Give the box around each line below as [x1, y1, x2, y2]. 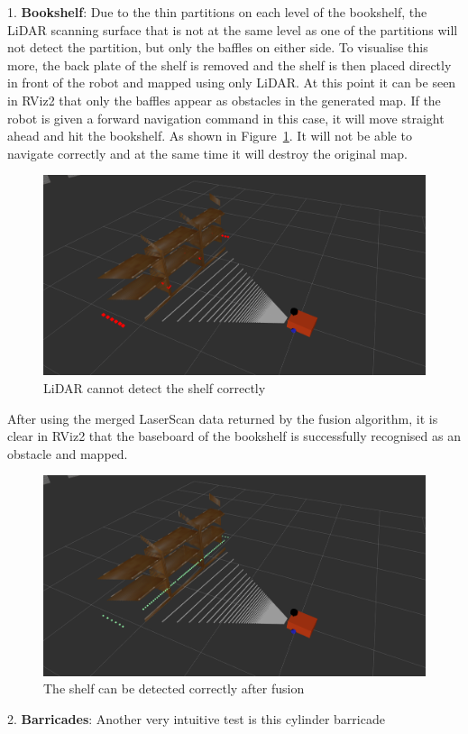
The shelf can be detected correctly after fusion [43, 679, 305, 698]
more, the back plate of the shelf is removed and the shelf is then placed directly [7, 55, 452, 74]
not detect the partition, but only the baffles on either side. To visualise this [7, 38, 428, 57]
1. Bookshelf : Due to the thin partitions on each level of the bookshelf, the [7, 3, 427, 21]
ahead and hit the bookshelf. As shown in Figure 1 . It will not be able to [7, 126, 412, 145]
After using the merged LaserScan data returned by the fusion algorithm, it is [7, 408, 438, 427]
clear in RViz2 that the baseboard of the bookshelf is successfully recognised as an [7, 427, 461, 445]
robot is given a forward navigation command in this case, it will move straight [7, 108, 445, 127]
